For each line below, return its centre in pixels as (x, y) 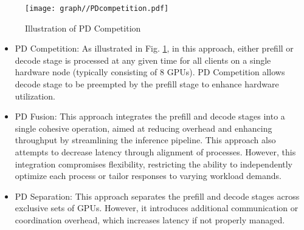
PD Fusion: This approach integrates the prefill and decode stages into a (150, 116)
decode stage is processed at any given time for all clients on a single (143, 60)
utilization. (35, 96)
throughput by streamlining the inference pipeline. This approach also (145, 140)
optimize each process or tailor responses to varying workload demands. (148, 176)
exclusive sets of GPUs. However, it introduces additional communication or (157, 208)
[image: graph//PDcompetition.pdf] (97, 8)
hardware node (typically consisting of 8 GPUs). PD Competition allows (150, 72)
